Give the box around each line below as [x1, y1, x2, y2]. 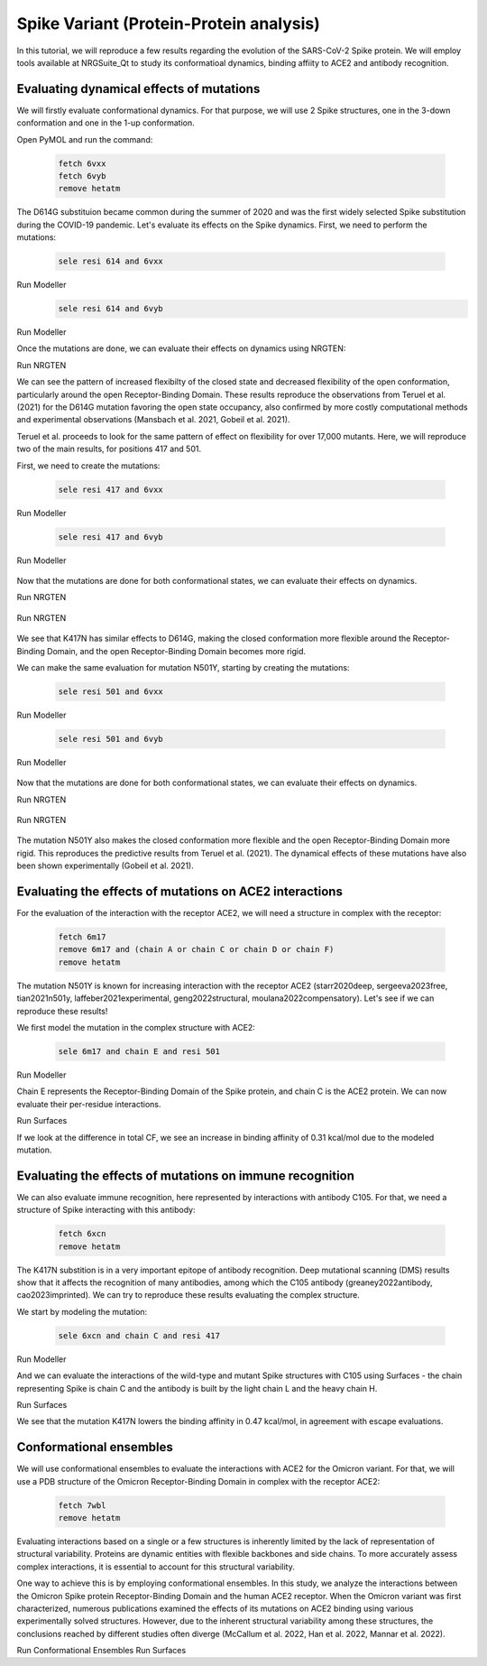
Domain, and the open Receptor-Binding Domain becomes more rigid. [46, 645, 307, 656]
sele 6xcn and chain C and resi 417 [58, 1330, 221, 1340]
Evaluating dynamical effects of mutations [16, 81, 261, 97]
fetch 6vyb [58, 171, 106, 180]
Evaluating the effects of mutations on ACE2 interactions [16, 884, 343, 899]
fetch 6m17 [58, 932, 106, 942]
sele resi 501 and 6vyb [58, 734, 164, 744]
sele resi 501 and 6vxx [58, 686, 164, 697]
